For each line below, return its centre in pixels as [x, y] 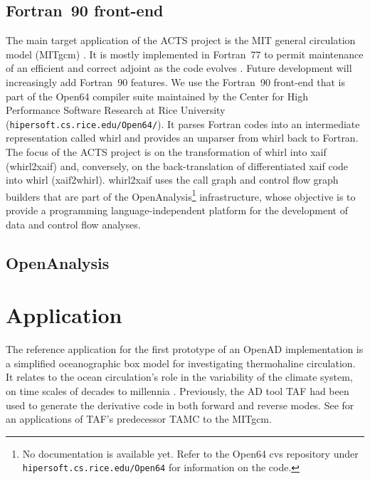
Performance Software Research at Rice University [116, 110]
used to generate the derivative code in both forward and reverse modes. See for [180, 405]
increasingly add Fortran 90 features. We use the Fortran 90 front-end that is [176, 81]
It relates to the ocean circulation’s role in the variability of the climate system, [179, 377]
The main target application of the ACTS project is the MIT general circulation [181, 40]
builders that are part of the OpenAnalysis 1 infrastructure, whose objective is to [181, 195]
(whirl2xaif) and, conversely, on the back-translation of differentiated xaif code [177, 165]
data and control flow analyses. [73, 224]
